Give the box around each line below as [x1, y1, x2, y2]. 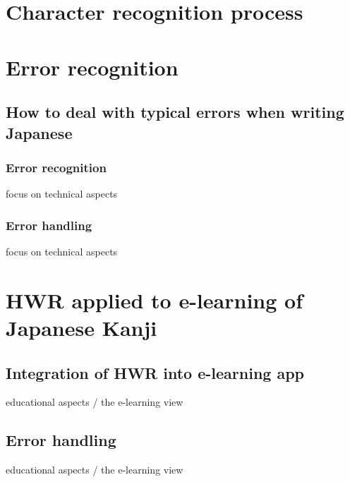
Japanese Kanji [6, 313, 157, 342]
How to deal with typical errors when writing [6, 101, 344, 123]
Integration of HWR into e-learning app [6, 361, 305, 383]
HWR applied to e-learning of [6, 285, 303, 314]
